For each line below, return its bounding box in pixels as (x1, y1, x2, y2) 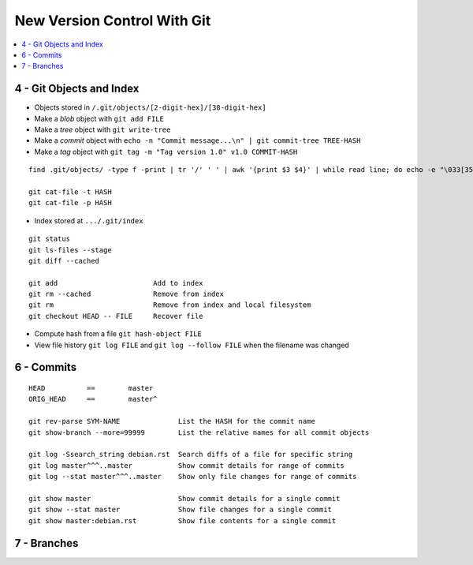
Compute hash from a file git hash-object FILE (34, 329, 203, 339)
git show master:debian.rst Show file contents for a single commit (28, 516, 337, 525)
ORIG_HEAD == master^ (28, 395, 158, 404)
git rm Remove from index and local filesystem (28, 301, 311, 309)
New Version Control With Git (14, 12, 211, 29)
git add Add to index (28, 279, 204, 287)
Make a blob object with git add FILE (34, 114, 165, 123)
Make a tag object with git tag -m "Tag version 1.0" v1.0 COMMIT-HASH (34, 147, 298, 156)
